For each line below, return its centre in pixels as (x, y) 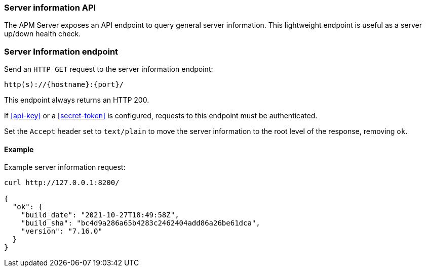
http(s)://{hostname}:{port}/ (64, 85)
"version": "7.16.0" (62, 231)
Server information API (50, 8)
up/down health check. (43, 34)
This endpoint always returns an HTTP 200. (77, 100)
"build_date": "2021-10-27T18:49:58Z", (100, 215)
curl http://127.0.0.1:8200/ (62, 183)
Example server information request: (65, 167)
